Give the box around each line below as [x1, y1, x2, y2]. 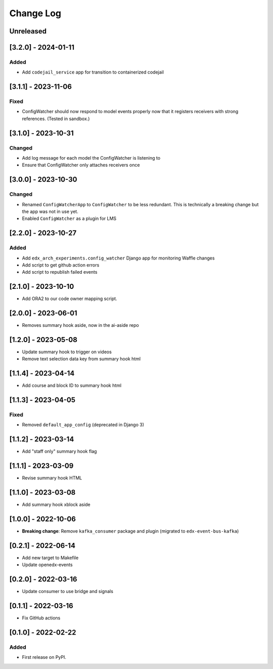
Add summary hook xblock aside [22, 502, 90, 508]
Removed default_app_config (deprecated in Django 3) [22, 422, 144, 428]
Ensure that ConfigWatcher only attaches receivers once [22, 162, 140, 168]
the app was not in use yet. [22, 208, 78, 214]
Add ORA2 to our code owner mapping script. [22, 295, 117, 302]
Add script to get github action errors [22, 262, 100, 268]
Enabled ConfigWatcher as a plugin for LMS [22, 215, 117, 221]
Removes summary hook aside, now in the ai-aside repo [22, 322, 139, 328]
